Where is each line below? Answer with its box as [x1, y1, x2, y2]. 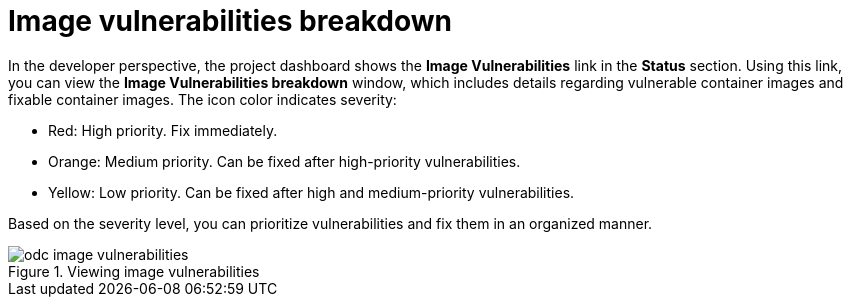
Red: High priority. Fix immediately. [48, 121, 278, 139]
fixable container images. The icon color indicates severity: [8, 90, 397, 108]
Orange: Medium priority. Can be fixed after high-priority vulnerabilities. [48, 152, 521, 170]
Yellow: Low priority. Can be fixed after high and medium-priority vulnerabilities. [48, 183, 575, 201]
